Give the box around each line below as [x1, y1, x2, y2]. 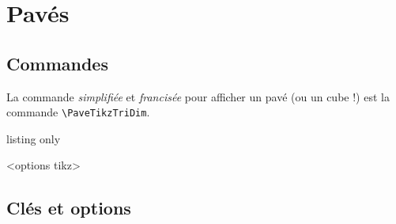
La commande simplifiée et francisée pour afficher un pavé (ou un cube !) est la [6, 88, 390, 104]
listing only [6, 130, 61, 146]
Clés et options [6, 196, 131, 220]
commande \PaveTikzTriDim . [6, 104, 150, 120]
